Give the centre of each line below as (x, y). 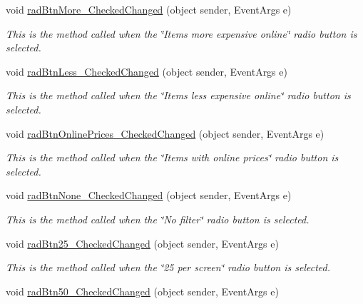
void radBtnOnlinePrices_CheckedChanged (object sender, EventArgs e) (165, 133)
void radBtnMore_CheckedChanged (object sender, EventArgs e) (149, 9)
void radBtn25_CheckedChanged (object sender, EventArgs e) (142, 243)
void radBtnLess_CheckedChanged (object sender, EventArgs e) (147, 71)
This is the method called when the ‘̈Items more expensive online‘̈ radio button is (181, 33)
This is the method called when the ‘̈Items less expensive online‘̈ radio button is (178, 95)
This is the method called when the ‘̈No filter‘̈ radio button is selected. (158, 219)
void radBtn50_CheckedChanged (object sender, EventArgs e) (142, 291)
